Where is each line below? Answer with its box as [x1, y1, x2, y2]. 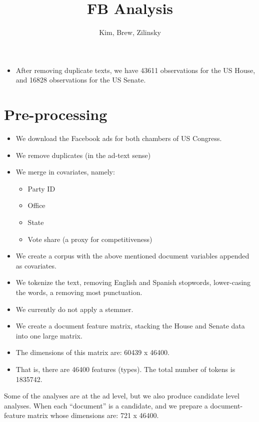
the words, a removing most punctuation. [15, 286, 142, 297]
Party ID [27, 183, 55, 193]
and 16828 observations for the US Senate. [15, 74, 146, 85]
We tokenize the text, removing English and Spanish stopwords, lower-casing [15, 277, 251, 287]
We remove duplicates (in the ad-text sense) [15, 149, 151, 160]
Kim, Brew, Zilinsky [99, 27, 161, 37]
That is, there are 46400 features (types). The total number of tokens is [15, 363, 235, 374]
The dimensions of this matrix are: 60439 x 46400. [15, 347, 169, 357]
